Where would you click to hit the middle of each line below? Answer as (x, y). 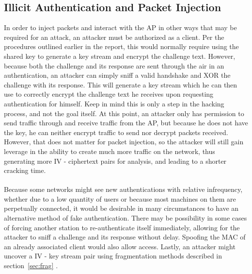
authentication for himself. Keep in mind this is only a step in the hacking (114, 103)
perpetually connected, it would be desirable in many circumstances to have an (121, 208)
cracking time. (25, 170)
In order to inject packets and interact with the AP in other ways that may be (120, 27)
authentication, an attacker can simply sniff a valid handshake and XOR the (117, 75)
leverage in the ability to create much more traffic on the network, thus (110, 151)
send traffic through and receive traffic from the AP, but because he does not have (126, 123)
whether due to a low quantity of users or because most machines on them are (120, 198)
